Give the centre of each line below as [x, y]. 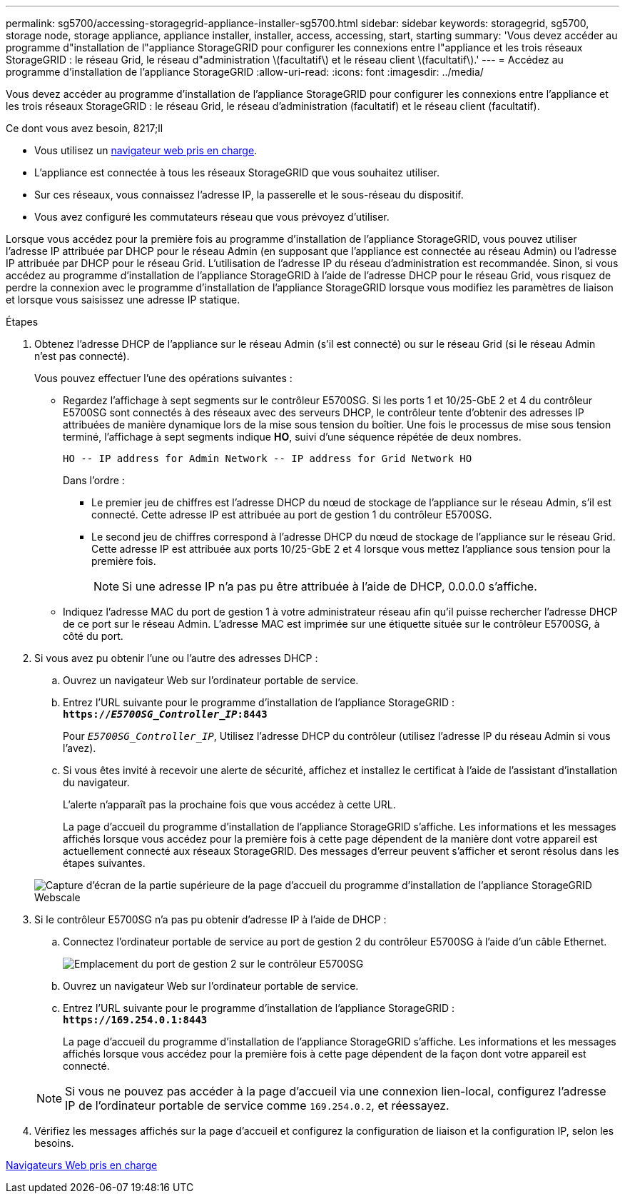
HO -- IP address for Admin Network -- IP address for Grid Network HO [268, 458]
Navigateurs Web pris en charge [82, 1165]
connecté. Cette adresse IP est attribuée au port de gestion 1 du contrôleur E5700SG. [292, 515]
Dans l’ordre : [94, 480]
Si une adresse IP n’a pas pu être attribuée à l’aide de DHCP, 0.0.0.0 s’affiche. [330, 586]
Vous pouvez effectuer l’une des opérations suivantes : [163, 378]
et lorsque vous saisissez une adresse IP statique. [123, 300]
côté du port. [93, 636]
